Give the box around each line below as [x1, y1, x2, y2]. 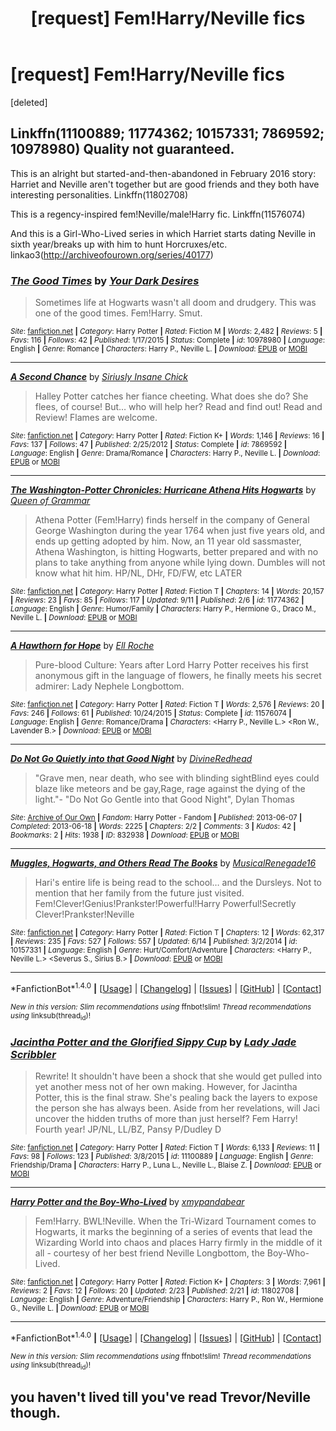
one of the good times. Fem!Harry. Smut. [34, 307, 203, 319]
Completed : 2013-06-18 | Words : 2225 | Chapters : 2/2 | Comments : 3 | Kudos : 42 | [10, 822, 297, 832]
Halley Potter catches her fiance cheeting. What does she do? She [34, 390, 309, 402]
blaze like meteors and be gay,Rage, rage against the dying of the [34, 783, 306, 795]
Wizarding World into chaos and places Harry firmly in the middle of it [34, 1237, 323, 1249]
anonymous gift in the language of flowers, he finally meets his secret [34, 670, 322, 682]
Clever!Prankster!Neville [34, 908, 135, 921]
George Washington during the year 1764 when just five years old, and [34, 525, 326, 537]
